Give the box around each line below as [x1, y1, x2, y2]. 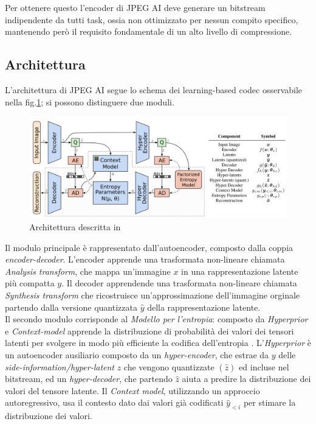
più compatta [5, 277, 55, 289]
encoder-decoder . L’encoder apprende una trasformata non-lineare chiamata [5, 253, 285, 266]
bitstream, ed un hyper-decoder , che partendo [5, 372, 173, 385]
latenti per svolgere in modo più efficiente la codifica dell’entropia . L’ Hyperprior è [5, 336, 311, 349]
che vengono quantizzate [123, 360, 215, 373]
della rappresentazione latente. [147, 300, 261, 313]
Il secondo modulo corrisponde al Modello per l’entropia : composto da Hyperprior [5, 313, 308, 325]
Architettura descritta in [29, 221, 121, 233]
